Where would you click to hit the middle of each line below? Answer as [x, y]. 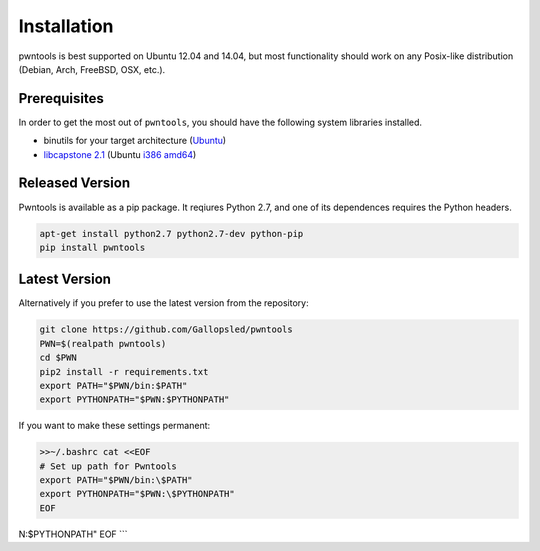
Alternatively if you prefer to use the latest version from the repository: [163, 303]
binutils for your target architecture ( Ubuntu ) [135, 141]
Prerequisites [61, 98]
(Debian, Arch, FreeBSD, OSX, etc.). [92, 69]
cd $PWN [58, 358]
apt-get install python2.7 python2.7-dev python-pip [171, 233]
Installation [66, 26]
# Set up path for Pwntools [108, 466]
